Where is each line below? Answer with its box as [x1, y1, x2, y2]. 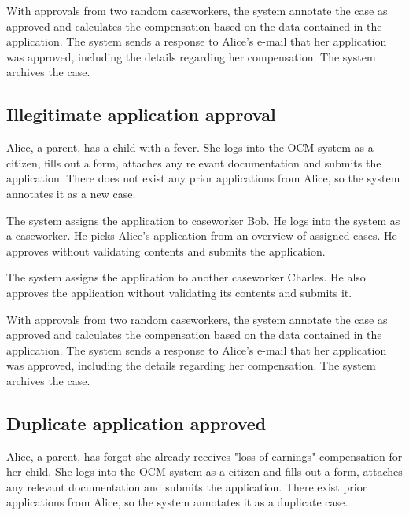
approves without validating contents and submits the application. [6, 242, 326, 259]
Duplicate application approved [6, 410, 267, 435]
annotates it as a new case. [6, 185, 136, 201]
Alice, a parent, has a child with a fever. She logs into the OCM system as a [6, 139, 374, 156]
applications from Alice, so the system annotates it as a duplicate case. [6, 494, 348, 510]
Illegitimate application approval [6, 102, 276, 127]
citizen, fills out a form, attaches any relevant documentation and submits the [6, 154, 381, 171]
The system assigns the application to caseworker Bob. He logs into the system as [6, 212, 400, 228]
